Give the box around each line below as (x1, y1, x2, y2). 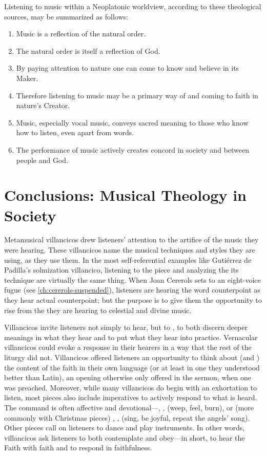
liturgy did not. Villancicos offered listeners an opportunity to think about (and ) (4, 351, 260, 362)
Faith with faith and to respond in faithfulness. (4, 442, 152, 453)
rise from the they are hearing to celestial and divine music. (4, 304, 192, 315)
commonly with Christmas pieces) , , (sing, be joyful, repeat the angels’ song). (4, 412, 250, 423)
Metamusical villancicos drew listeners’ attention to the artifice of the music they (4, 234, 259, 245)
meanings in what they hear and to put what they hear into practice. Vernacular (4, 331, 258, 342)
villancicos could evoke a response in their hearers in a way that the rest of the (4, 342, 252, 353)
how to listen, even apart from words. (16, 127, 134, 138)
